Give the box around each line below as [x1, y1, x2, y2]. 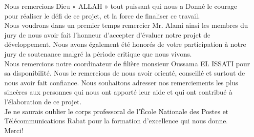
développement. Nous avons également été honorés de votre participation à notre [4, 39, 246, 49]
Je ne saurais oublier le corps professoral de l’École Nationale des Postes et [4, 106, 229, 116]
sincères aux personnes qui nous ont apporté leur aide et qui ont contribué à [4, 87, 233, 97]
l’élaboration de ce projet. [4, 96, 82, 106]
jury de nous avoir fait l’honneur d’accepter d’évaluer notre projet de [4, 29, 211, 39]
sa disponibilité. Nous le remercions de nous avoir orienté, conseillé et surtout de [4, 68, 245, 78]
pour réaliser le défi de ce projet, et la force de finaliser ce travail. [4, 10, 200, 20]
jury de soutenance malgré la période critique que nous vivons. [4, 48, 192, 59]
